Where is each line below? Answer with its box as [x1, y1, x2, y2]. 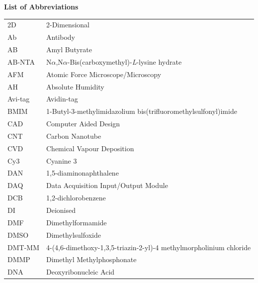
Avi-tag [7, 94, 30, 104]
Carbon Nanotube [46, 130, 101, 141]
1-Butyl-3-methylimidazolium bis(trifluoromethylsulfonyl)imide [46, 106, 237, 116]
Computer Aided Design [46, 118, 120, 129]
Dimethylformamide [46, 217, 107, 227]
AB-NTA [7, 56, 35, 67]
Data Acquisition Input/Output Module [46, 180, 168, 190]
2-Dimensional [46, 19, 89, 30]
